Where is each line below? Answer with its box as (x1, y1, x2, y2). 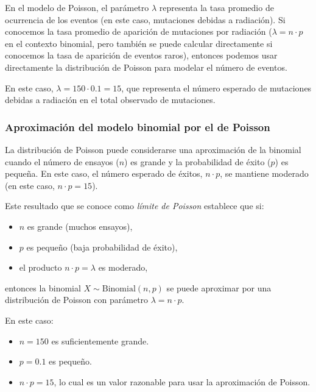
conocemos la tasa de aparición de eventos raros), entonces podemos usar (5, 49, 278, 62)
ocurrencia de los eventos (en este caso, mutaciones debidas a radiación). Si (5, 13, 286, 26)
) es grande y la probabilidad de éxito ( (124, 155, 271, 168)
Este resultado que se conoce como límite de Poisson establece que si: (5, 199, 264, 212)
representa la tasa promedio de (159, 1, 274, 13)
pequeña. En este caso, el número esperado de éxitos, (5, 167, 203, 180)
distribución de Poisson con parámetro (5, 293, 149, 306)
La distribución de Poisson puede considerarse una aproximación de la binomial (5, 143, 301, 155)
